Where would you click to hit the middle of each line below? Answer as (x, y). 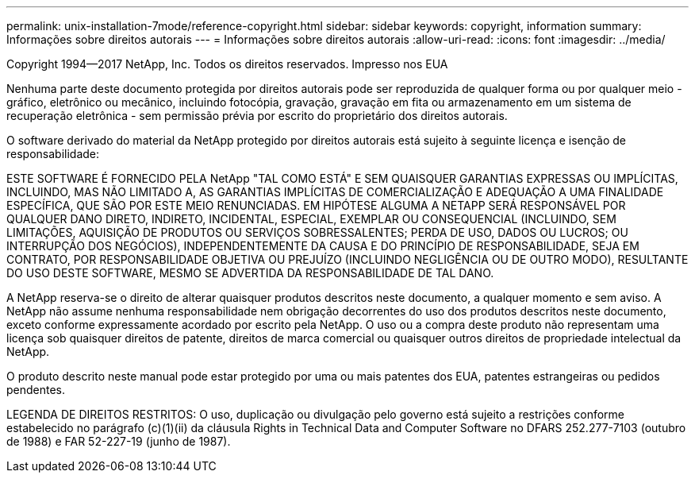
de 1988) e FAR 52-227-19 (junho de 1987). (119, 441)
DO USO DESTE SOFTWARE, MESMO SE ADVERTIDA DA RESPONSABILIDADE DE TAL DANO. (250, 273)
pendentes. (36, 390)
